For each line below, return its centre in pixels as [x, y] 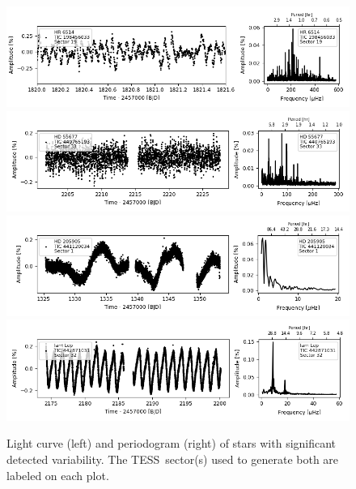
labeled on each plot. [58, 475]
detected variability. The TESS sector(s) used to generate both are [173, 459]
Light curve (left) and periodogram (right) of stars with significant [172, 443]
